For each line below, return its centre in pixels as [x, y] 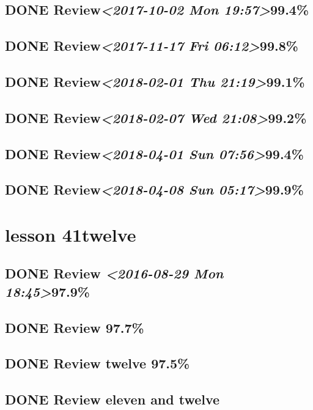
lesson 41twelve [71, 234]
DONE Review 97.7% [75, 327]
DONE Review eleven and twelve [112, 399]
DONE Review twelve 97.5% [98, 363]
